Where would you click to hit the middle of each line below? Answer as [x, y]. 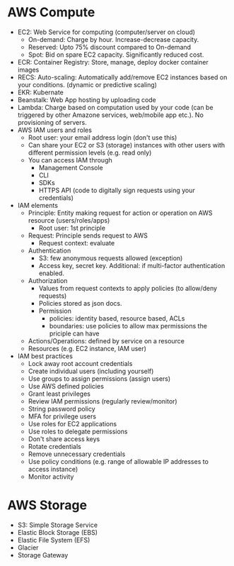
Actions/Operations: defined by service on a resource [106, 340]
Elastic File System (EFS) [54, 540]
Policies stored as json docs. [80, 303]
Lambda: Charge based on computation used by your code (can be [115, 107]
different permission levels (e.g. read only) [90, 152]
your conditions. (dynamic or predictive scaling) [87, 84]
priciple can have [74, 333]
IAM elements [38, 205]
